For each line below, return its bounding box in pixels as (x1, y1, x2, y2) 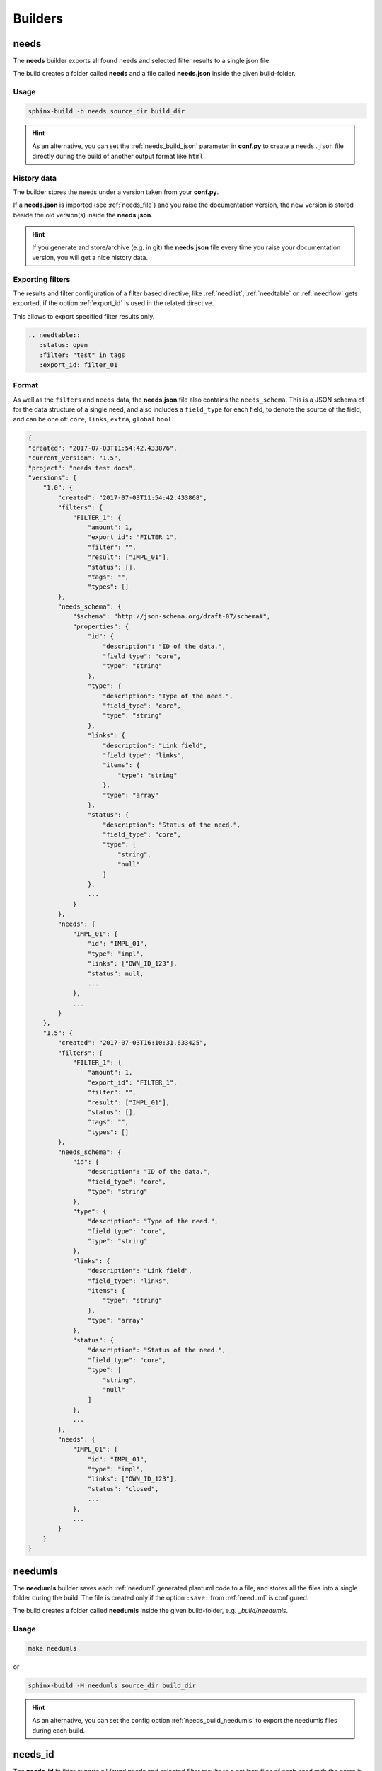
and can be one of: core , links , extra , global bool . (13, 415, 174, 424)
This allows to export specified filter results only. (13, 312, 155, 320)
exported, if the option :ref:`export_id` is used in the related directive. (13, 299, 214, 307)
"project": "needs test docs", (28, 464, 137, 472)
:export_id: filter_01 (39, 361, 118, 368)
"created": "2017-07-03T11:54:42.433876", (28, 443, 178, 452)
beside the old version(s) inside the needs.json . (13, 210, 154, 219)
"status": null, (87, 969, 144, 978)
